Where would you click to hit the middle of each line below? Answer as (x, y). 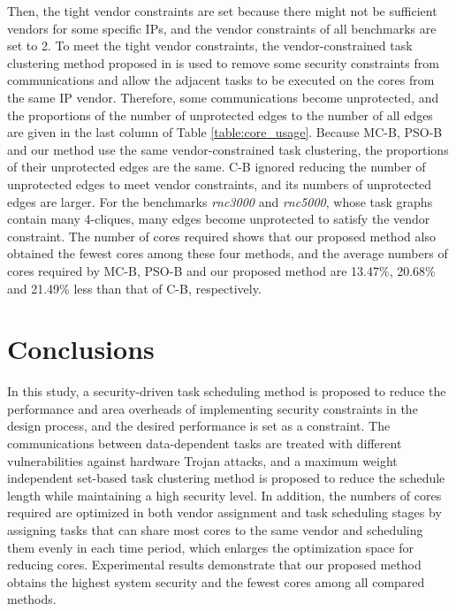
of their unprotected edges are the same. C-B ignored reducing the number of (217, 167)
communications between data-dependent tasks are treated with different (205, 443)
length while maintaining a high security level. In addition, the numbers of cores (224, 495)
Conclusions (81, 349)
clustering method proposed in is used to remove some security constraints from (223, 62)
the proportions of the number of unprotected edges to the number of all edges (220, 115)
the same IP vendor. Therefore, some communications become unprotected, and (223, 97)
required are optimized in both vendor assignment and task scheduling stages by (224, 512)
